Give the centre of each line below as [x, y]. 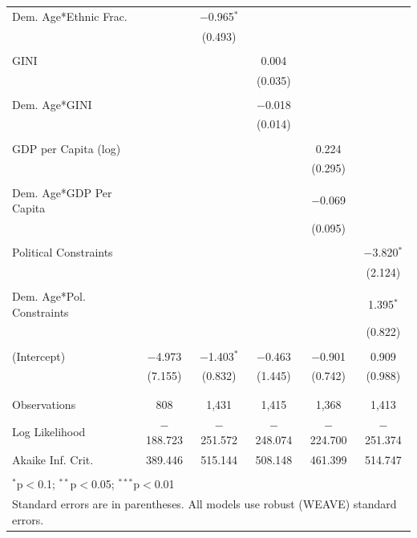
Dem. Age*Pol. [49, 295]
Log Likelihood [49, 432]
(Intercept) [39, 356]
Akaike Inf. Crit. [53, 459]
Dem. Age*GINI [52, 104]
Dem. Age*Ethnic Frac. [70, 16]
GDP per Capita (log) [67, 148]
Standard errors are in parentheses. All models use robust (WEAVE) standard [204, 503]
